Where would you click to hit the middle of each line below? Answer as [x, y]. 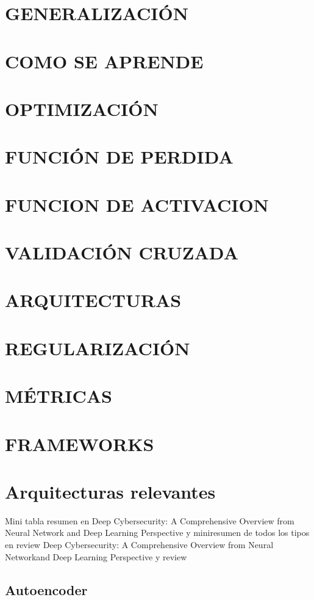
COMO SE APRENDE [104, 61]
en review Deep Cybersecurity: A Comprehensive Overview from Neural [139, 545]
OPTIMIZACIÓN [82, 108]
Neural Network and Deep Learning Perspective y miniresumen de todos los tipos [157, 533]
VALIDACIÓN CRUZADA [122, 252]
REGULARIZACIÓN [98, 348]
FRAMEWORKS [80, 443]
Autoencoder [46, 589]
